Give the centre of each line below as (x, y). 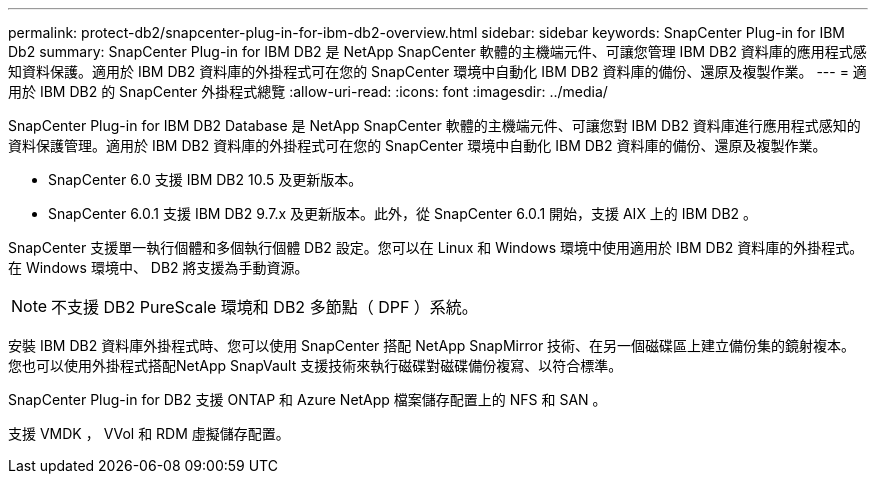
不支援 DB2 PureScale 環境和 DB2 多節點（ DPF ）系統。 (264, 307)
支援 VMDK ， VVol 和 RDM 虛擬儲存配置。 (149, 433)
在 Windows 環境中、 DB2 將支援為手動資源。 (158, 267)
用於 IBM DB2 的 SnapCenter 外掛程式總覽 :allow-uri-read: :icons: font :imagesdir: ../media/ (308, 91)
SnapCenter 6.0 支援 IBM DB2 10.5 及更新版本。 (205, 179)
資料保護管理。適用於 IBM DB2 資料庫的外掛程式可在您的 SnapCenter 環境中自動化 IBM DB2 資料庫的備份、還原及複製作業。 (417, 145)
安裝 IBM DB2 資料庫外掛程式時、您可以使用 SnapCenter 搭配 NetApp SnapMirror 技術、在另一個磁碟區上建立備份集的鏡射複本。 (432, 345)
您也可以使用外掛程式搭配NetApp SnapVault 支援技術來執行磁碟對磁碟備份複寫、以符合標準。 (315, 365)
